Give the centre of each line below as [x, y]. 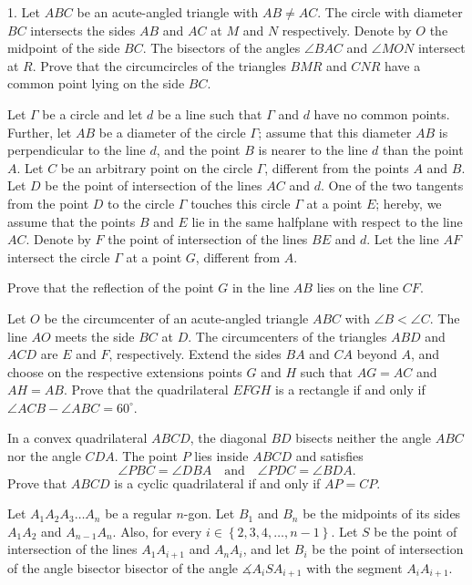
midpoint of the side [64, 48]
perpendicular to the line [77, 150]
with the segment [354, 567]
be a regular [139, 513]
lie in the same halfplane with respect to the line [327, 221]
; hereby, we [409, 203]
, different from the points [337, 167]
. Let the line [403, 239]
